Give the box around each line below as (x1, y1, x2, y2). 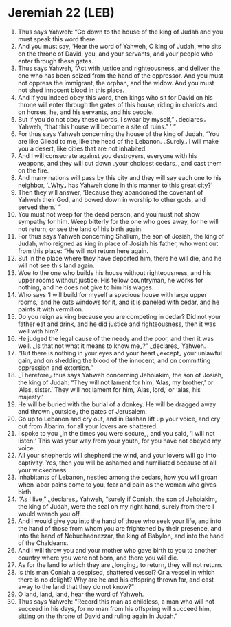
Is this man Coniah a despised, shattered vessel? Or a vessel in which (17, 568, 215, 576)
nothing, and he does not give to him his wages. (17, 283, 154, 291)
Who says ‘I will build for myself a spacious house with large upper (17, 290, 207, 298)
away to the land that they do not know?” (17, 582, 135, 591)
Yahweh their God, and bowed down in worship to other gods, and (17, 195, 206, 203)
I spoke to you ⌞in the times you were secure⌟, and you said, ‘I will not (17, 429, 215, 437)
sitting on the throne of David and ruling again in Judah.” (17, 612, 178, 620)
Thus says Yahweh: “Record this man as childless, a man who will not (17, 597, 215, 606)
